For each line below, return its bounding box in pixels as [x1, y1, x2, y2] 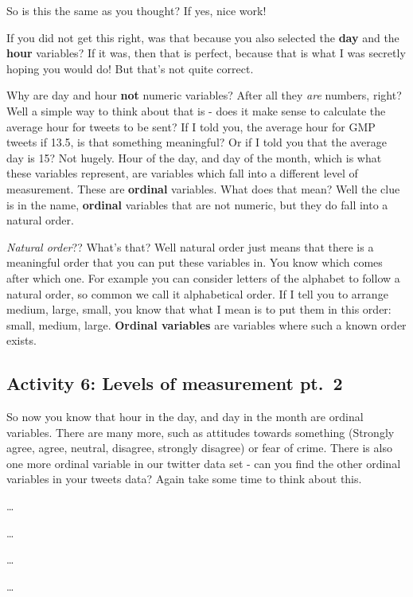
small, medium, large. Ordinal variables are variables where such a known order [6, 316, 407, 333]
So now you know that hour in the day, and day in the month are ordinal [6, 408, 364, 425]
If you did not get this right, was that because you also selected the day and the [6, 29, 399, 45]
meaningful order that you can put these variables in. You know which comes [6, 254, 383, 271]
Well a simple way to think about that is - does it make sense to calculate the [6, 102, 386, 119]
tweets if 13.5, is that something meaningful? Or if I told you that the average [6, 134, 387, 150]
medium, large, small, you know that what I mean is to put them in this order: [6, 301, 392, 318]
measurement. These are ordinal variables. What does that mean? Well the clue [6, 180, 400, 197]
